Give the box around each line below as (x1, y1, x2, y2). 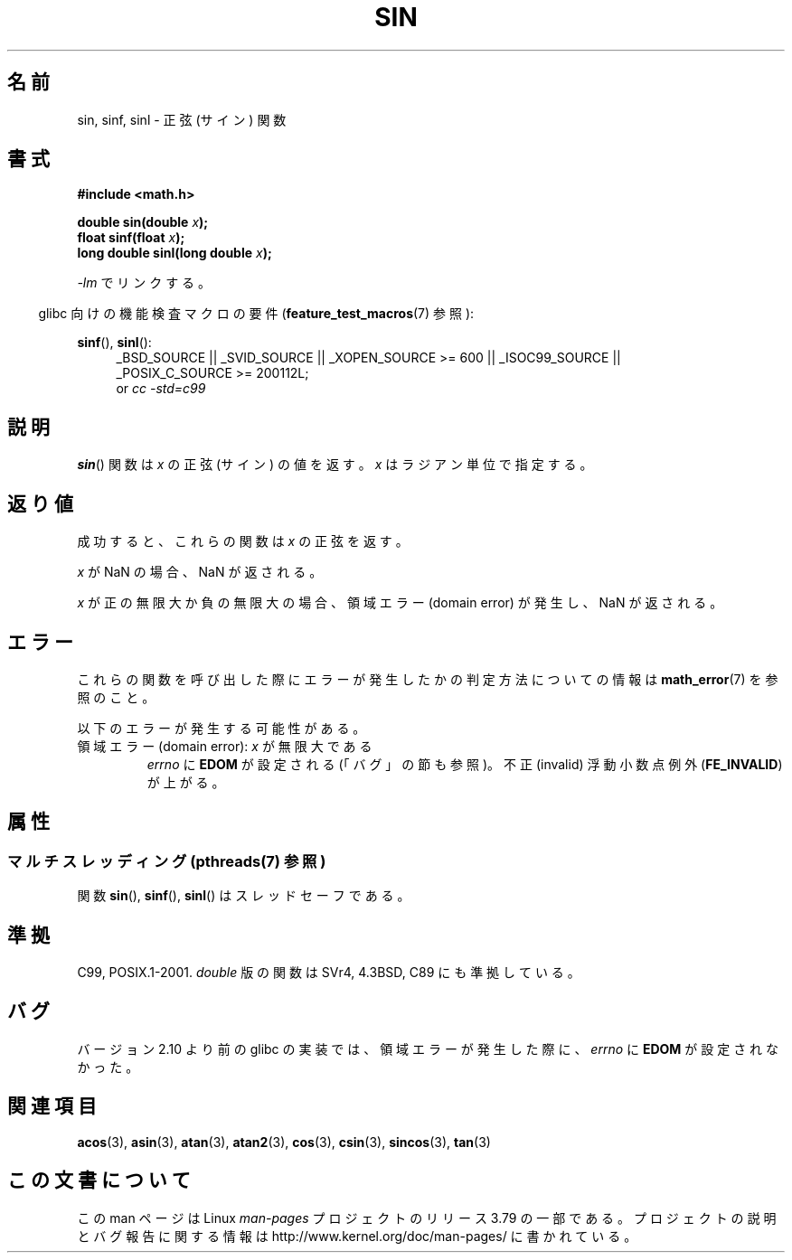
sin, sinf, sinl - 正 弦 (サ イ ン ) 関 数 (77, 111, 287, 127)
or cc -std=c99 (116, 381, 206, 397)
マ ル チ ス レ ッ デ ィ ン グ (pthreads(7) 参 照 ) (7, 851, 326, 870)
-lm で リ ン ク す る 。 (77, 275, 212, 291)
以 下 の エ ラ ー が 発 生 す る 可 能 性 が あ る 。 (77, 719, 366, 736)
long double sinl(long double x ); (77, 245, 272, 261)
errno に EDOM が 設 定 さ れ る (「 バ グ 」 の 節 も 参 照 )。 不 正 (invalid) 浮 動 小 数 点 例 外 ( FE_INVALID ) (146, 756, 783, 772)
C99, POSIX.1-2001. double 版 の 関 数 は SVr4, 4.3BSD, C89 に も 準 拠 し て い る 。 (77, 964, 580, 981)
